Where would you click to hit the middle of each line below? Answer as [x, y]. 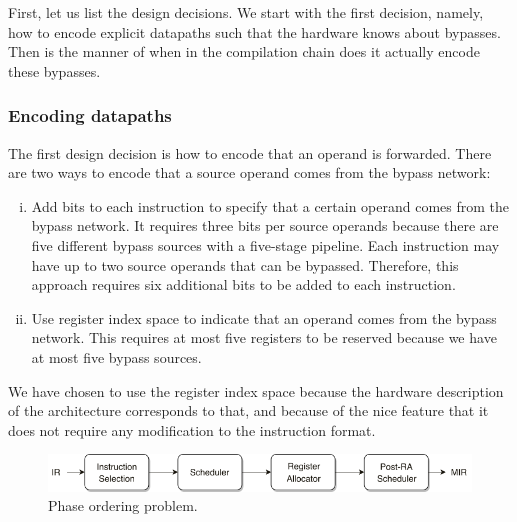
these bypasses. [54, 70]
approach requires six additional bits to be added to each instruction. [243, 284]
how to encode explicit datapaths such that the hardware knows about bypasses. [254, 31]
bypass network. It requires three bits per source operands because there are [265, 225]
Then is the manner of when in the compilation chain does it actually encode [244, 51]
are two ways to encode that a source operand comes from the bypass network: [249, 172]
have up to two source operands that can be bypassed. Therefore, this [245, 264]
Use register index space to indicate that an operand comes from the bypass [264, 317]
